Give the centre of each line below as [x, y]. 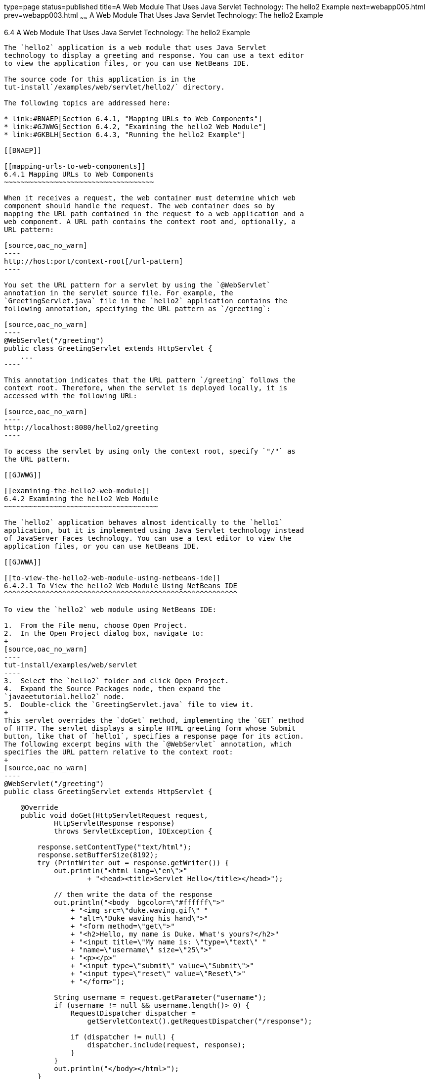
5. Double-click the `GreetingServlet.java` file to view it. [129, 704]
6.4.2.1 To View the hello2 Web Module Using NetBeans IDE [121, 586]
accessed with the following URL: [71, 396]
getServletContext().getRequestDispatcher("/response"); [200, 1021]
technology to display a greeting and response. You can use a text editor [154, 55]
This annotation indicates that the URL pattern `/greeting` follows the [150, 380]
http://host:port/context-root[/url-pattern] [94, 261]
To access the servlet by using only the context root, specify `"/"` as [150, 451]
